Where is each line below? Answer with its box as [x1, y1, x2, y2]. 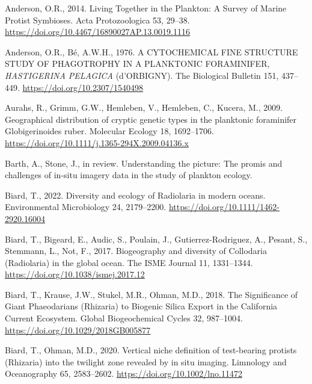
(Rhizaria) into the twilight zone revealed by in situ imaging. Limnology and [5, 355, 287, 368]
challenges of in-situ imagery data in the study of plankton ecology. [5, 169, 252, 181]
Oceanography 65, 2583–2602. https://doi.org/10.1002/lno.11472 [5, 367, 242, 380]
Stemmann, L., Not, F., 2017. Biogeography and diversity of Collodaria [5, 244, 267, 257]
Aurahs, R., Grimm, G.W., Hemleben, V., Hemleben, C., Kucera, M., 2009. [5, 101, 283, 114]
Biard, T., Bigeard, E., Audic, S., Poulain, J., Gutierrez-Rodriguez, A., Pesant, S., [5, 232, 308, 245]
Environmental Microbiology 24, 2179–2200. [5, 200, 167, 213]
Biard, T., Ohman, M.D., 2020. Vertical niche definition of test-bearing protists [5, 344, 297, 356]
